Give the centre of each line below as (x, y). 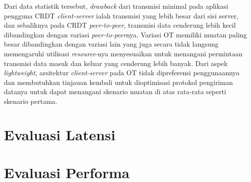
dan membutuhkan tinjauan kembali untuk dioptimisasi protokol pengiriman (118, 82)
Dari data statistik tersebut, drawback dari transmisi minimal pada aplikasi (116, 6)
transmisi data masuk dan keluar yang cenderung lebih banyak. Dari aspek (116, 63)
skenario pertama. (31, 101)
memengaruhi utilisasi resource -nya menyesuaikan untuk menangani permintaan (123, 53)
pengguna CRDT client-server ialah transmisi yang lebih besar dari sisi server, (121, 15)
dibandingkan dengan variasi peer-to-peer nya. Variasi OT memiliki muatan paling (125, 34)
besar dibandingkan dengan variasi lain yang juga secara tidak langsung (111, 44)
